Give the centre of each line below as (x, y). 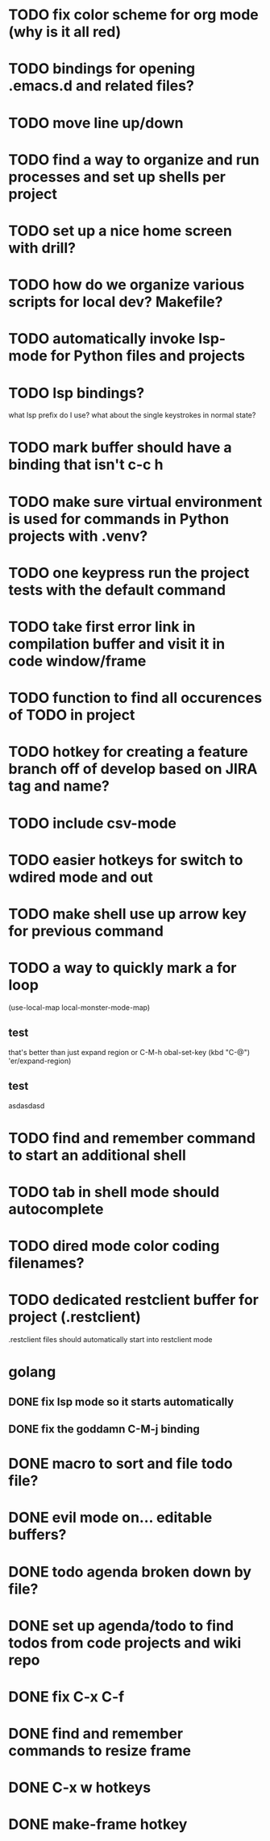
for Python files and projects (148, 356)
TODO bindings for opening (102, 69)
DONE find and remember (96, 1734)
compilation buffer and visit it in (117, 644)
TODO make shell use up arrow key (128, 914)
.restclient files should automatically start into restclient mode (110, 1339)
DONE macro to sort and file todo (120, 1464)
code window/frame (77, 661)
